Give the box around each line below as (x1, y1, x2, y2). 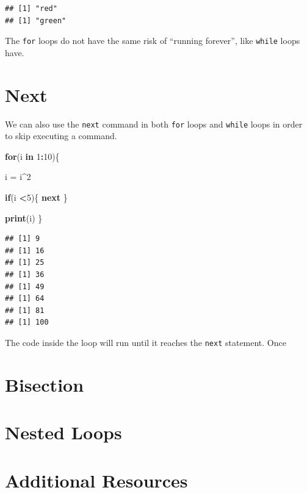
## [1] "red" (5, 4, 57, 13)
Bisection (5, 372, 84, 397)
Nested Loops (5, 420, 122, 445)
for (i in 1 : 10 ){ (5, 149, 60, 162)
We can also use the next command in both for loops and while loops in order (5, 117, 303, 130)
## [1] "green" (5, 16, 67, 25)
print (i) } (5, 211, 43, 224)
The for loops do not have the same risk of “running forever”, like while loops (5, 34, 300, 47)
